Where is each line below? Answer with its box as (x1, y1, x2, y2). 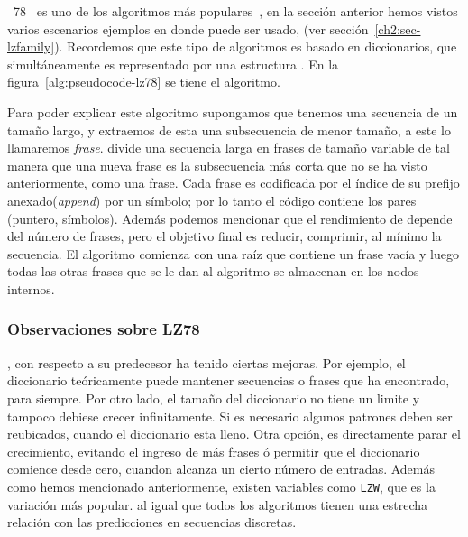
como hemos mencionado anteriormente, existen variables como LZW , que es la (7, 477, 436, 495)
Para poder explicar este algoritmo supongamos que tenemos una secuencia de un (7, 102, 458, 121)
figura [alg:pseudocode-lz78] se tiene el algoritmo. (7, 72, 280, 91)
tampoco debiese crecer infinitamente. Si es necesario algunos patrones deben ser (7, 406, 453, 425)
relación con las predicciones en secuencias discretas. (7, 513, 297, 532)
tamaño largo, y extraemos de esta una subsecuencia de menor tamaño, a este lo (7, 120, 451, 139)
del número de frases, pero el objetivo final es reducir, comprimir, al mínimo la (7, 227, 442, 245)
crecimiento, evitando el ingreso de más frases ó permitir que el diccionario (7, 441, 420, 460)
